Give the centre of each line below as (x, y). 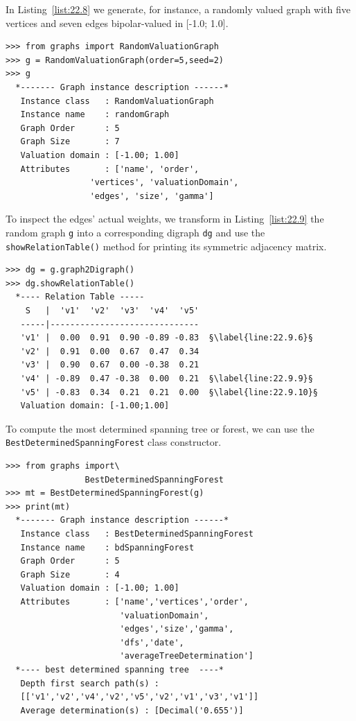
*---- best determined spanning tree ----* (119, 669)
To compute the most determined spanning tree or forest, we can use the (160, 428)
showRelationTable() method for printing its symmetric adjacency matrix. (166, 246)
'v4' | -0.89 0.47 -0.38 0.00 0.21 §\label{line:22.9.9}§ (167, 378)
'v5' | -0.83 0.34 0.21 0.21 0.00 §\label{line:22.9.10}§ (169, 392)
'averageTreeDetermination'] (186, 656)
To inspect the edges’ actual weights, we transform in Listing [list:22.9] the (165, 219)
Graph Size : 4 (70, 574)
